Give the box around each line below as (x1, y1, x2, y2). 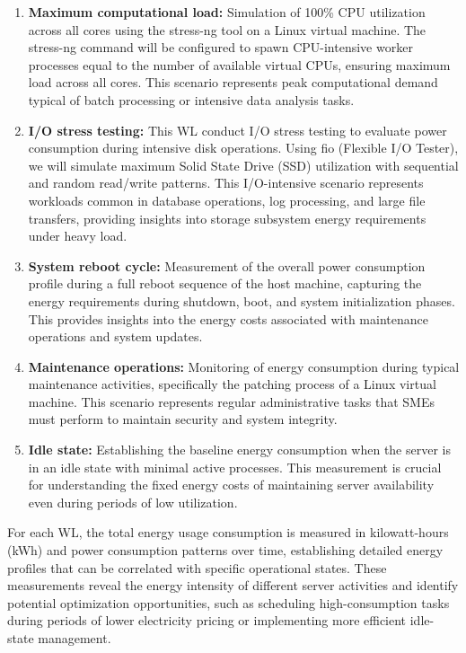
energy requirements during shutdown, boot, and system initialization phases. (28, 291, 455, 310)
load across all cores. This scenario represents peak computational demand (28, 73, 438, 92)
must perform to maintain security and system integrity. (28, 410, 338, 428)
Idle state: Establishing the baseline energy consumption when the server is (28, 440, 451, 459)
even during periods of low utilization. (28, 492, 238, 511)
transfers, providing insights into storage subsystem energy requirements (28, 208, 426, 227)
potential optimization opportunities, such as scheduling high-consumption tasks (7, 593, 450, 612)
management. (38, 629, 111, 647)
